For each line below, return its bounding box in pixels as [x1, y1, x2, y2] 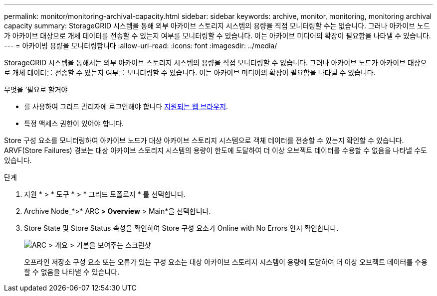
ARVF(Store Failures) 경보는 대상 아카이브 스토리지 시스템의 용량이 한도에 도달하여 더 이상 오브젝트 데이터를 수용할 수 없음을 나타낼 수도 [4, 146, 427, 154]
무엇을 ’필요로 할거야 [4, 85, 68, 94]
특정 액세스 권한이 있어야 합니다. [24, 119, 124, 128]
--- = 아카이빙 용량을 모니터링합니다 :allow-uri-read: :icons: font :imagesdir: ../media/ [4, 41, 277, 50]
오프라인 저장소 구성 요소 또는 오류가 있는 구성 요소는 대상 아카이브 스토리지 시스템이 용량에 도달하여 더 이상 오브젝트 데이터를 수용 [24, 258, 428, 266]
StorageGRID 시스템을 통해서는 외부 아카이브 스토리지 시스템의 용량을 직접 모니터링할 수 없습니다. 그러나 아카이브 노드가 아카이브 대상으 [4, 58, 427, 67]
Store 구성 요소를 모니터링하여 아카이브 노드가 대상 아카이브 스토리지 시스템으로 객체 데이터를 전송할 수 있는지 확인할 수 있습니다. [4, 136, 404, 145]
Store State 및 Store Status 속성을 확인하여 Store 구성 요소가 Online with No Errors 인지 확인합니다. [24, 224, 339, 232]
